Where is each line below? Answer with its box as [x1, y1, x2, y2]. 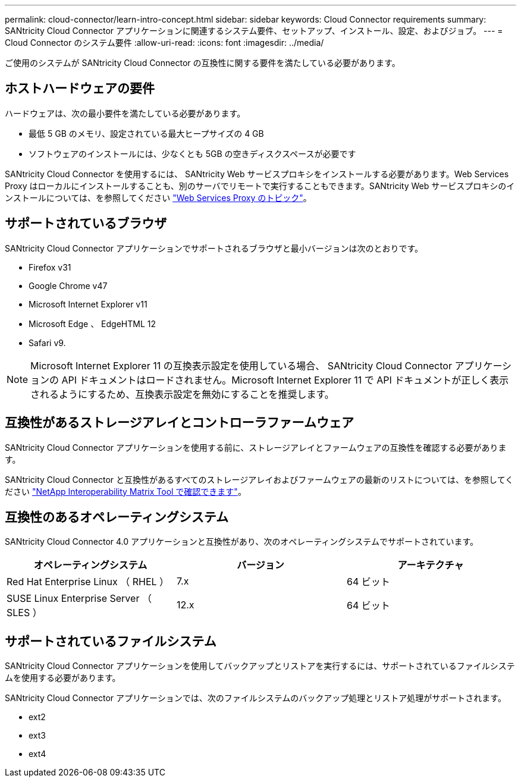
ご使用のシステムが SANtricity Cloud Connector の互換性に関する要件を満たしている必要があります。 [5, 58, 400, 68]
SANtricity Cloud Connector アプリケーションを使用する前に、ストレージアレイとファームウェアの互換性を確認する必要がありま [5, 442, 507, 453]
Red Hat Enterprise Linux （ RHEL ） [7, 576, 170, 588]
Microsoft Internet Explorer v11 [29, 299, 147, 309]
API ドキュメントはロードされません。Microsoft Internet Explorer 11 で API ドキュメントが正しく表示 [61, 373, 509, 386]
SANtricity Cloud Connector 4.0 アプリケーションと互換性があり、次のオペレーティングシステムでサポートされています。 [5, 536, 479, 547]
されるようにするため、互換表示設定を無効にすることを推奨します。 [30, 388, 334, 400]
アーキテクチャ [397, 559, 464, 571]
